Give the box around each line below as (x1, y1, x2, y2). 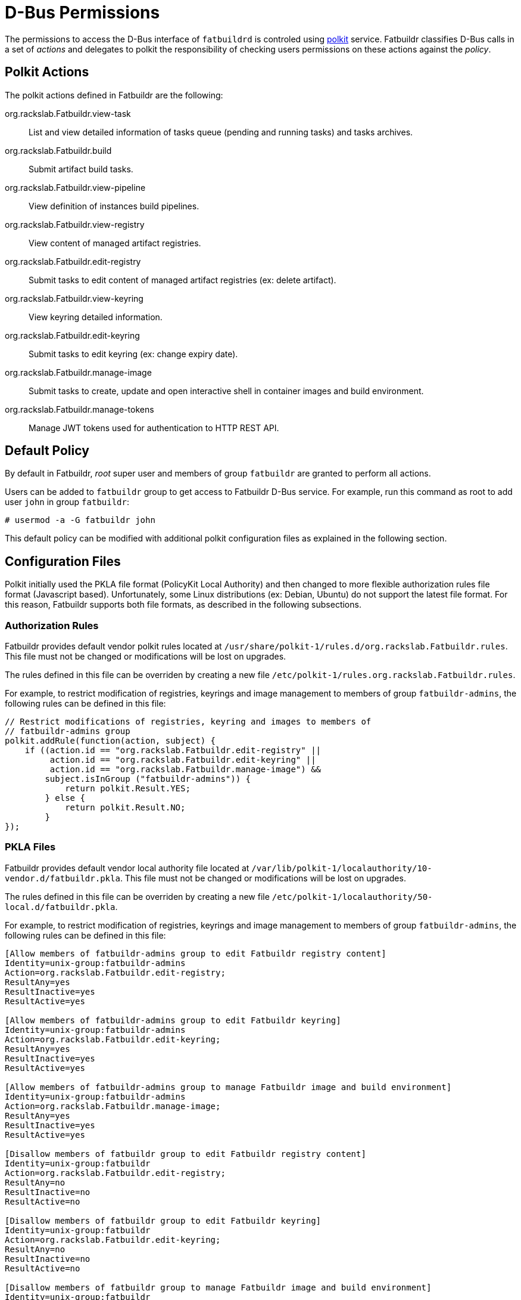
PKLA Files (5, 841, 56, 853)
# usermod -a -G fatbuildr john (5, 515, 155, 525)
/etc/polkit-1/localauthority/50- (272, 892, 433, 902)
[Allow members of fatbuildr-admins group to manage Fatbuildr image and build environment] (5, 1082, 452, 1092)
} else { (45, 793, 85, 803)
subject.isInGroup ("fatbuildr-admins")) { (45, 774, 251, 784)
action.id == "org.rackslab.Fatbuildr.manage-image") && (49, 764, 322, 775)
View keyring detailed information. (29, 311, 163, 322)
